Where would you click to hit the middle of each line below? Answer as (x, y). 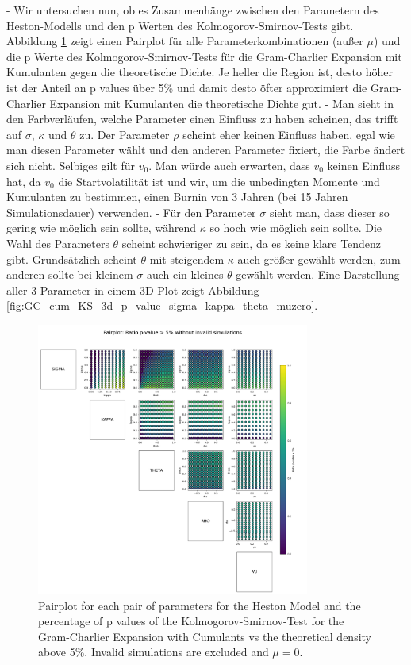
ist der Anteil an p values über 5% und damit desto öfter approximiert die (187, 87)
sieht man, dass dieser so (329, 212)
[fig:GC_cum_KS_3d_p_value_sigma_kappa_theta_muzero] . (162, 305)
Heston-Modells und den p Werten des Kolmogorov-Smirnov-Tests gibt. (180, 25)
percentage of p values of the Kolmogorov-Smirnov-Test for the (191, 621)
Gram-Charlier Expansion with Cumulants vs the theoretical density (205, 636)
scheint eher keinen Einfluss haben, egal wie (289, 134)
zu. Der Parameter (125, 134)
